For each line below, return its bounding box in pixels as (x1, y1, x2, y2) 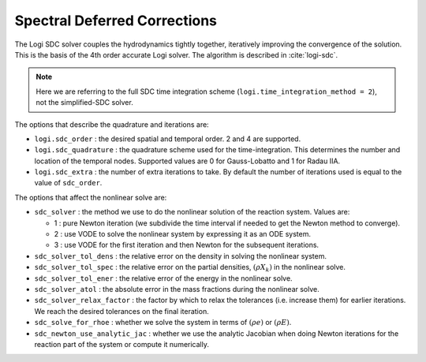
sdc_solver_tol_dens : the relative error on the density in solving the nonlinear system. (34, 251, 327, 260)
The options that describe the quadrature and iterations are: (14, 119, 209, 129)
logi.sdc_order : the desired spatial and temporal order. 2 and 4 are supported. (34, 134, 301, 144)
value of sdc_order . (34, 178, 103, 188)
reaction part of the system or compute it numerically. (34, 339, 209, 349)
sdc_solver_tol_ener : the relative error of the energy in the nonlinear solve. (34, 273, 293, 283)
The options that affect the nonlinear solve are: (14, 192, 167, 202)
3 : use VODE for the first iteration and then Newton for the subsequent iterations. (54, 241, 319, 250)
